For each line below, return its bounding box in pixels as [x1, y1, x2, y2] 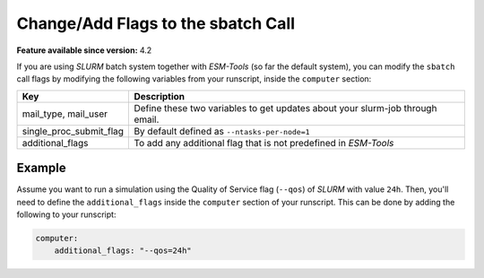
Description [134, 90, 186, 102]
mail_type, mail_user [22, 108, 108, 120]
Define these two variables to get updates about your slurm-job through [134, 101, 437, 114]
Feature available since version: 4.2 [16, 45, 152, 56]
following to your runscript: [16, 209, 117, 220]
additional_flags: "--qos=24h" [54, 246, 192, 256]
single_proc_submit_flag [22, 125, 125, 137]
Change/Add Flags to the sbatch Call [16, 13, 296, 33]
